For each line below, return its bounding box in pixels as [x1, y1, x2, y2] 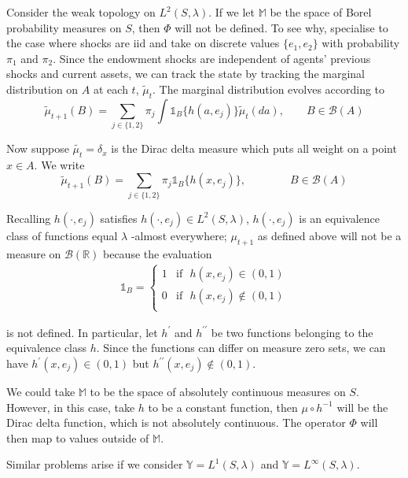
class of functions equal [6, 227, 118, 243]
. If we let [208, 4, 255, 20]
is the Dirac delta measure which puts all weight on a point [111, 140, 397, 157]
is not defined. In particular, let [6, 324, 158, 340]
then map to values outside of [6, 429, 149, 446]
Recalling [6, 209, 51, 226]
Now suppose [6, 140, 69, 157]
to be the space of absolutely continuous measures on [90, 384, 346, 400]
